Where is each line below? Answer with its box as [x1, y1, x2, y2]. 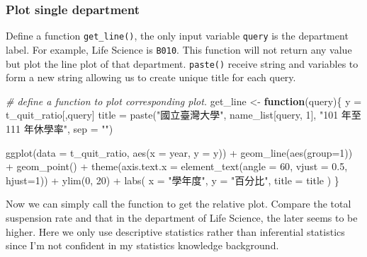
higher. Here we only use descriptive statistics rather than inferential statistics [6, 224, 345, 239]
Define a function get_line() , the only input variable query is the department [6, 28, 349, 43]
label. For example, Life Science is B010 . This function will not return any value [6, 42, 352, 56]
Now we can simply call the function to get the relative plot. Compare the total [6, 196, 351, 211]
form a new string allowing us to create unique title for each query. [6, 70, 296, 85]
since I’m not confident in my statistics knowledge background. [6, 238, 279, 253]
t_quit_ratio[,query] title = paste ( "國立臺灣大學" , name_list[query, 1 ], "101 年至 [6, 107, 361, 122]
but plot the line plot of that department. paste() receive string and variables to [6, 56, 358, 71]
